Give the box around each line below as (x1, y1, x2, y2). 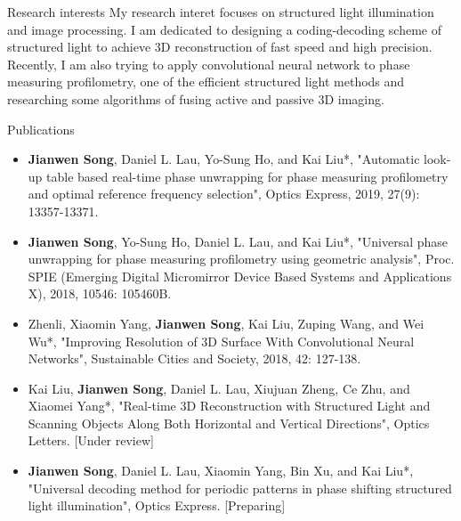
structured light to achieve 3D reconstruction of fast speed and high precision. (7, 37, 433, 56)
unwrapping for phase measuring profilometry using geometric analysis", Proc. (28, 249, 455, 268)
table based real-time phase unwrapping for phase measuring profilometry (46, 167, 449, 185)
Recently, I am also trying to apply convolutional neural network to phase (7, 54, 410, 73)
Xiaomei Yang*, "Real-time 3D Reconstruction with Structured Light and (28, 396, 431, 415)
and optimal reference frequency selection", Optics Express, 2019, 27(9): (28, 184, 420, 203)
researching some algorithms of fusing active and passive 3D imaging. (7, 89, 384, 108)
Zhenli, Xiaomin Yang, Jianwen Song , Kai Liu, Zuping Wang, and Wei (28, 313, 425, 332)
